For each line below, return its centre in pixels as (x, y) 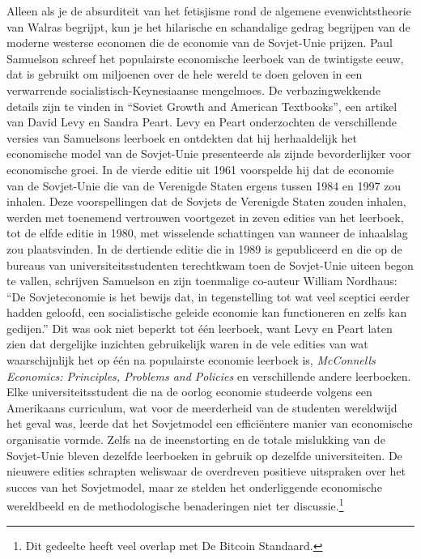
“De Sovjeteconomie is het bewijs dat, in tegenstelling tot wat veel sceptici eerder (208, 296)
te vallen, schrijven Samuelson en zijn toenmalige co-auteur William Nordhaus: (202, 281)
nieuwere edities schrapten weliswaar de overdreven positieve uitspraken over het (206, 471)
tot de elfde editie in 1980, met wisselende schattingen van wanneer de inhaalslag (207, 233)
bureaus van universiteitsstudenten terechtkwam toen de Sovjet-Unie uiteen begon (210, 265)
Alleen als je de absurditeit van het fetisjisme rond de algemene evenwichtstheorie (209, 11)
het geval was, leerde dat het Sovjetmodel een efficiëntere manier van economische (210, 423)
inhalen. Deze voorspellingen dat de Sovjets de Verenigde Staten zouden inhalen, (206, 201)
